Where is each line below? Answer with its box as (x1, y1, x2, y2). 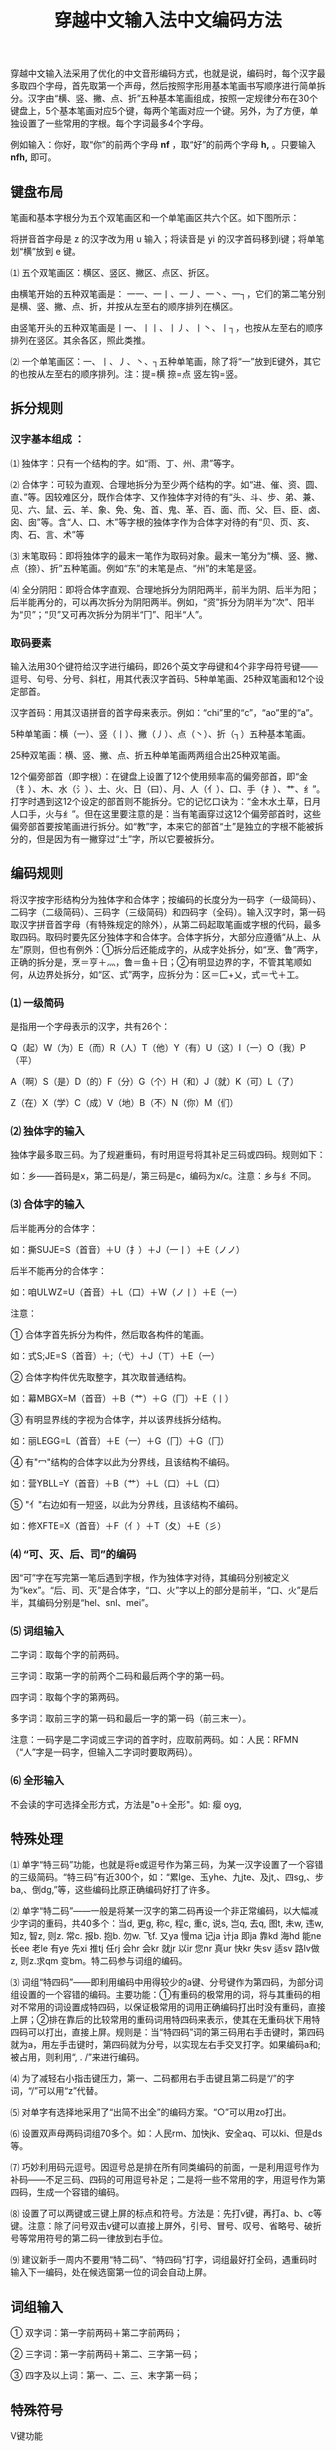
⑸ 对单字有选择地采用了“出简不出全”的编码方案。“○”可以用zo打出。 (10, 2106, 292, 2118)
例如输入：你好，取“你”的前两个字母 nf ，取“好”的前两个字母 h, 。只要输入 (10, 139, 317, 151)
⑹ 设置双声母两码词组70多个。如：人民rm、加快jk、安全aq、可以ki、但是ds (10, 2127, 323, 2140)
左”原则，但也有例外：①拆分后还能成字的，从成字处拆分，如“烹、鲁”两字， (10, 943, 323, 955)
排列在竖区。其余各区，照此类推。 (10, 334, 151, 346)
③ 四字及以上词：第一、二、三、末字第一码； (10, 2369, 201, 2381)
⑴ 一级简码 (10, 996, 65, 1010)
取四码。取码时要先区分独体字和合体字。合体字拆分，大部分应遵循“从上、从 (10, 931, 322, 943)
